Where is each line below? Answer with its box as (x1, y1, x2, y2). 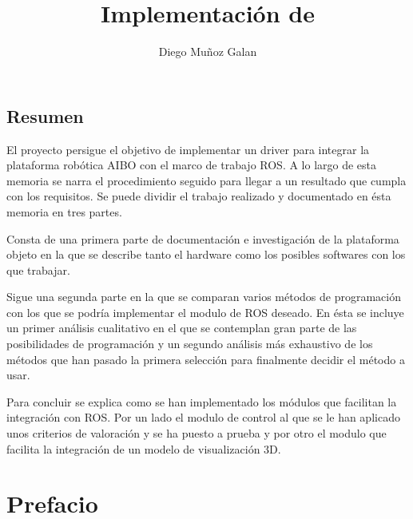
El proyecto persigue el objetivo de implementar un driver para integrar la (6, 141, 370, 157)
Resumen (6, 103, 84, 128)
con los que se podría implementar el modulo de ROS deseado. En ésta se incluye (6, 303, 404, 320)
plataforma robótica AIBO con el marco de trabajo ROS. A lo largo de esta (6, 156, 377, 173)
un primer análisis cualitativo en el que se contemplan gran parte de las (6, 319, 357, 336)
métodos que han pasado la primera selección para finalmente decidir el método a (6, 351, 405, 367)
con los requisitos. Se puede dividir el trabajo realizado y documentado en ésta (6, 188, 391, 204)
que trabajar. (6, 261, 70, 278)
